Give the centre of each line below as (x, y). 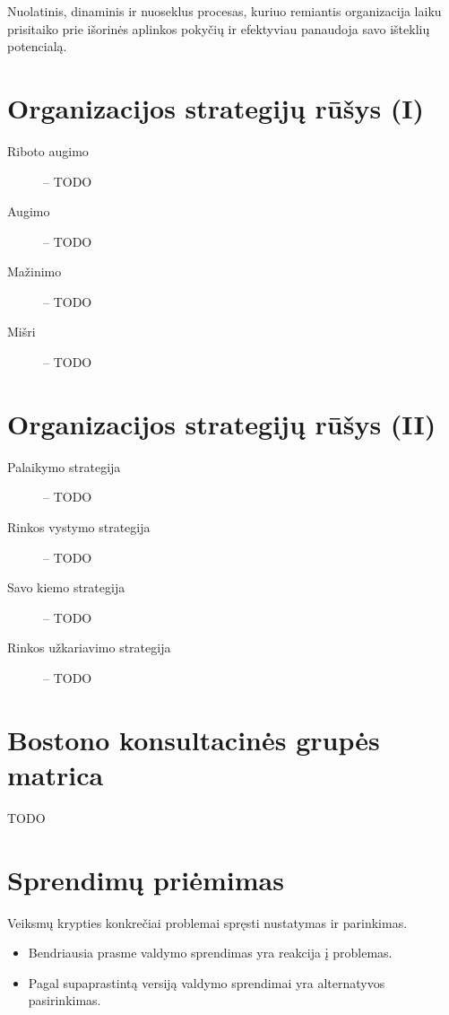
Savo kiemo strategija (66, 587)
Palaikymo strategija (64, 466)
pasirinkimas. (65, 1000)
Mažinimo (35, 271)
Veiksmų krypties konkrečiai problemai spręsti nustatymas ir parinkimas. (207, 922)
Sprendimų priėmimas (146, 879)
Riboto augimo (48, 150)
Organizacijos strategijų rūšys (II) (222, 423)
